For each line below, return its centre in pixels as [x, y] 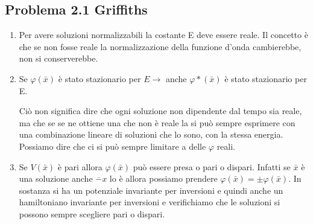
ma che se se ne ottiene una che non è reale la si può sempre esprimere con [157, 122]
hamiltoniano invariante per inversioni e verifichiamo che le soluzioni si [150, 202]
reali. [226, 146]
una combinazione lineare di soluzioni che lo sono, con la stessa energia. [151, 134]
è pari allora [80, 166]
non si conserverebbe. [58, 58]
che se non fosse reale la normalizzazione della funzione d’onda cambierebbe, [160, 46]
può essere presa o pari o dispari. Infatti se [212, 166]
